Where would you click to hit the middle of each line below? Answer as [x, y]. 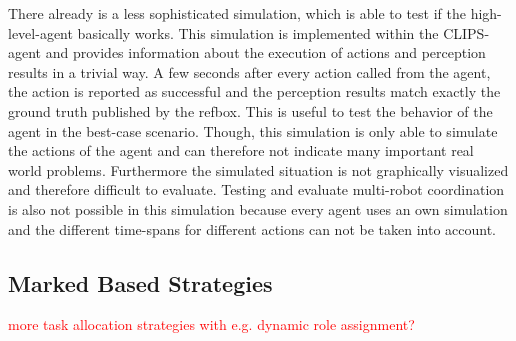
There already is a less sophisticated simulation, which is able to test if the [237, 13]
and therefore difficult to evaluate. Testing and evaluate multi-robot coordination [256, 189]
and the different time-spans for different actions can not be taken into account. [252, 228]
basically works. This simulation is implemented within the [258, 32]
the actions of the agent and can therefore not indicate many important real [241, 150]
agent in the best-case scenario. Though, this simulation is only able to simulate [253, 130]
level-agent [40, 32]
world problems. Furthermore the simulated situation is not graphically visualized [258, 169]
